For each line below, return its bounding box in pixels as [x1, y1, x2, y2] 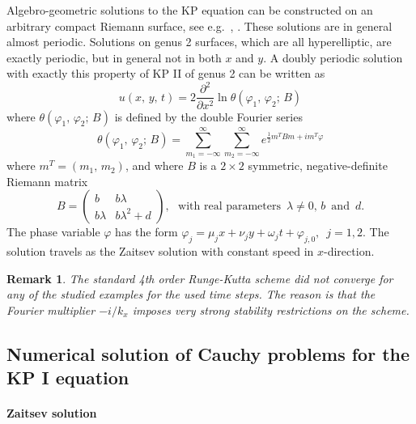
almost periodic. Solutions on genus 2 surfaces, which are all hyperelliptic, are [6, 33, 392, 50]
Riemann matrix [6, 172, 88, 189]
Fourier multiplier [6, 301, 96, 318]
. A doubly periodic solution [263, 49, 403, 66]
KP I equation [6, 365, 129, 390]
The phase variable [6, 223, 100, 240]
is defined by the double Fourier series [114, 108, 303, 125]
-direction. [324, 243, 375, 260]
